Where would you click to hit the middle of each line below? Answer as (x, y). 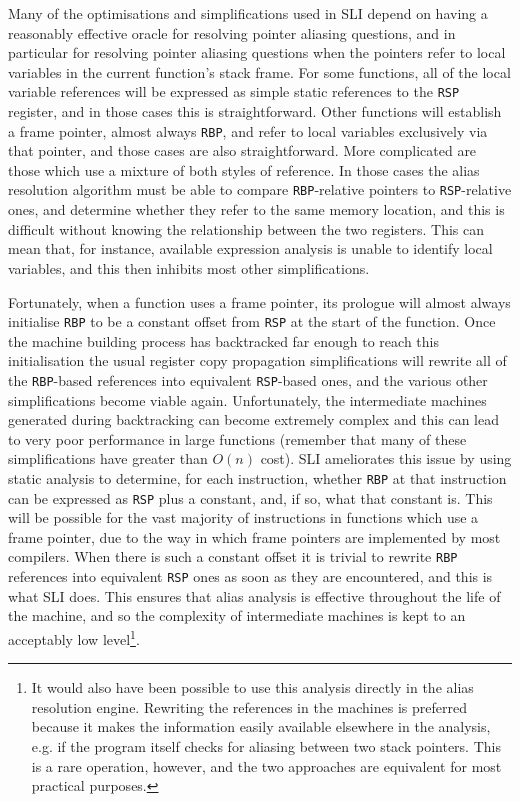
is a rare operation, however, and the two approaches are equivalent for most (266, 765)
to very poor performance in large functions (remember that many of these (237, 438)
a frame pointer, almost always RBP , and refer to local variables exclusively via (248, 130)
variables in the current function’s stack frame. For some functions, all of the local (259, 71)
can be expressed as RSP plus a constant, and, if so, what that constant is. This (250, 497)
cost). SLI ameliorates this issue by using (386, 458)
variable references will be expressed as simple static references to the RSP (234, 91)
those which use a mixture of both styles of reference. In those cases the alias (244, 169)
